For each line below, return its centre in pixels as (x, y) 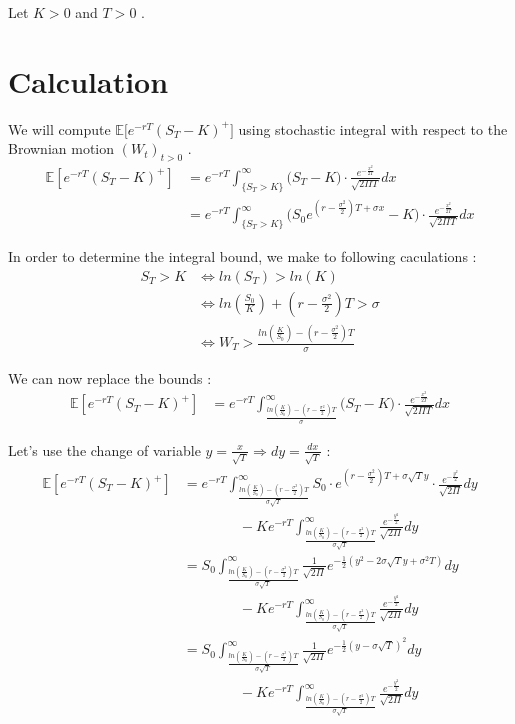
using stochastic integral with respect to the (373, 128)
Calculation (88, 80)
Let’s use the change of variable (104, 449)
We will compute (59, 128)
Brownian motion (61, 148)
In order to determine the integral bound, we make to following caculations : (242, 256)
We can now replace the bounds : (110, 377)
